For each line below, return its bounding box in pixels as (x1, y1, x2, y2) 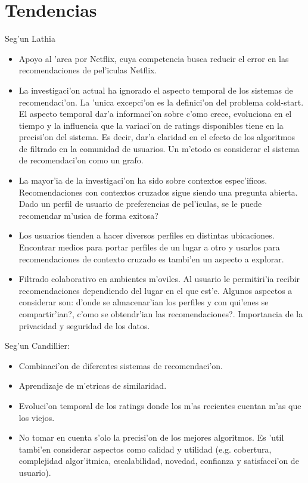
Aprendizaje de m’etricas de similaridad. (18, 379, 167, 392)
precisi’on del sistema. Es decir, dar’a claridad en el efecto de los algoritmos (18, 131, 295, 143)
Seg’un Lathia (5, 32, 55, 45)
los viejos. (18, 411, 55, 423)
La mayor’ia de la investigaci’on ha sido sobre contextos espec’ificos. (18, 174, 267, 187)
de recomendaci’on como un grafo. (18, 154, 144, 166)
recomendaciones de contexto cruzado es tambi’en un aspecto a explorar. (18, 252, 284, 265)
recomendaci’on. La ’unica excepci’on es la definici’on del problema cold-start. (18, 95, 304, 108)
